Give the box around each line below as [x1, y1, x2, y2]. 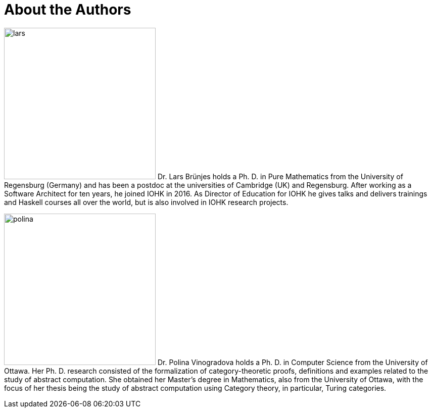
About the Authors [4, 1, 131, 18]
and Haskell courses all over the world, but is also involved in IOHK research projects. [4, 197, 289, 207]
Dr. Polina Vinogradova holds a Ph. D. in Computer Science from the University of [157, 357, 428, 367]
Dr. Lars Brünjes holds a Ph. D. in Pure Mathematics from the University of [157, 172, 403, 181]
